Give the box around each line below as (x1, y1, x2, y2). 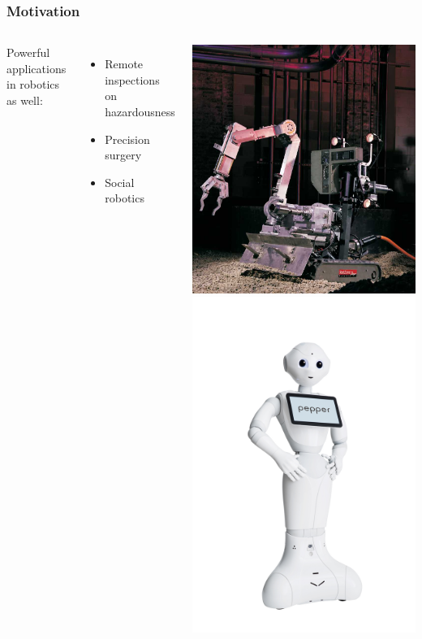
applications (6, 59, 67, 76)
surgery (105, 146, 142, 163)
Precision (105, 130, 150, 147)
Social (105, 173, 135, 190)
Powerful (6, 44, 50, 61)
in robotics (6, 76, 60, 93)
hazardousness (105, 103, 175, 120)
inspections (105, 71, 160, 88)
